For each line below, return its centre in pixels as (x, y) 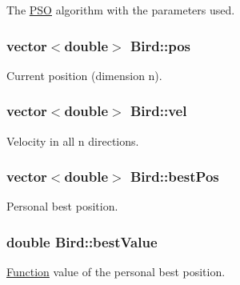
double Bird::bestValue (82, 241)
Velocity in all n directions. (73, 140)
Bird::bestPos (174, 177)
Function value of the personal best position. (116, 272)
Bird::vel (158, 111)
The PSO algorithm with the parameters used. (121, 10)
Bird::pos (160, 45)
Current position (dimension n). (84, 75)
